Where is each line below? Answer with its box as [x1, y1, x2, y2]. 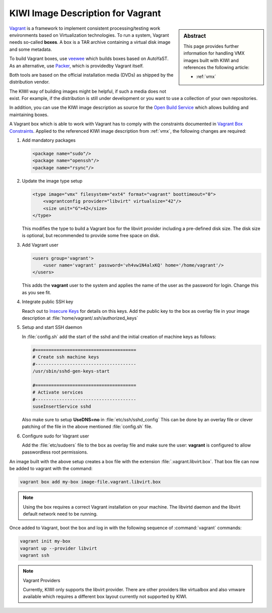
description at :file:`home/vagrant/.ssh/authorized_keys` [22, 315, 139, 321]
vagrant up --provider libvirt [20, 545, 98, 551]
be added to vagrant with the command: [9, 466, 93, 472]
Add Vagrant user [22, 242, 59, 248]
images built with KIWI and [183, 57, 239, 63]
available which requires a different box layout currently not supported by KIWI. [23, 593, 187, 600]
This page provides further [183, 43, 239, 49]
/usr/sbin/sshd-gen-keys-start [32, 368, 110, 374]
